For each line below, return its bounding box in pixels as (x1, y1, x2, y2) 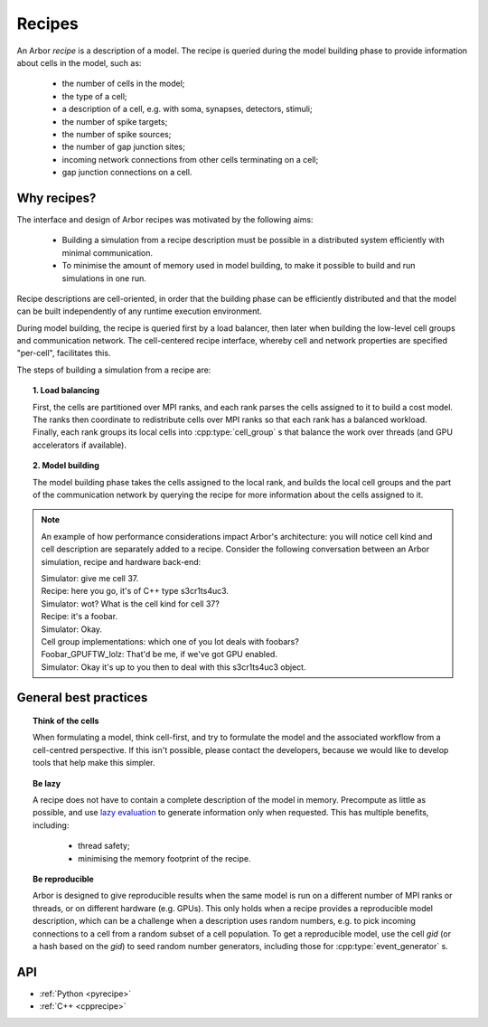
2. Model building (33, 460, 99, 471)
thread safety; (78, 841, 130, 852)
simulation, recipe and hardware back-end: (41, 556, 202, 567)
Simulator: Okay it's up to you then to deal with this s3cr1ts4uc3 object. (41, 661, 306, 673)
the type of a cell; (61, 90, 127, 101)
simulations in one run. (61, 272, 146, 284)
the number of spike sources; (61, 128, 172, 139)
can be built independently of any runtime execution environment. (16, 306, 262, 316)
